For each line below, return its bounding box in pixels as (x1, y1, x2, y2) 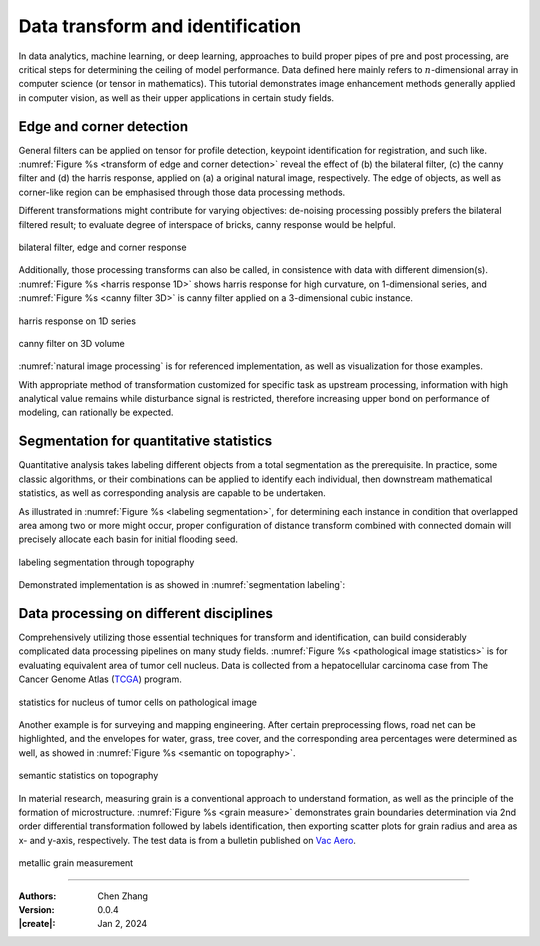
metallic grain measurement (18, 857, 134, 869)
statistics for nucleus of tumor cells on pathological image (18, 696, 257, 708)
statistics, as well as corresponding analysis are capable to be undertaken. (18, 487, 327, 499)
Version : (18, 903, 55, 915)
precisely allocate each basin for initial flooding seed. (18, 533, 239, 545)
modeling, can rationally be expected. (18, 406, 174, 419)
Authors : (18, 890, 57, 902)
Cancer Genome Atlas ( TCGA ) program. (18, 673, 182, 685)
